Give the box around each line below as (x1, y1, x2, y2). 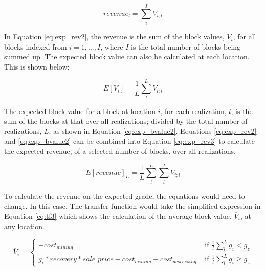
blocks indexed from (4, 41, 67, 52)
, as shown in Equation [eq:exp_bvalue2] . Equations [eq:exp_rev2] (49, 125, 257, 136)
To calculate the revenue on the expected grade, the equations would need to (4, 190, 245, 201)
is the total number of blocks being (131, 41, 241, 52)
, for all (233, 31, 256, 42)
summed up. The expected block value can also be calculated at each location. (4, 51, 250, 62)
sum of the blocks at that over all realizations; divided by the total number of (4, 116, 248, 126)
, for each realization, (160, 105, 227, 116)
